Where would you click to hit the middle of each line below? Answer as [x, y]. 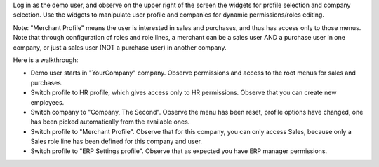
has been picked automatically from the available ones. [110, 122]
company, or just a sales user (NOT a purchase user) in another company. [120, 47]
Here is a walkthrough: [46, 60]
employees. [47, 102]
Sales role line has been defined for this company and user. [117, 141]
